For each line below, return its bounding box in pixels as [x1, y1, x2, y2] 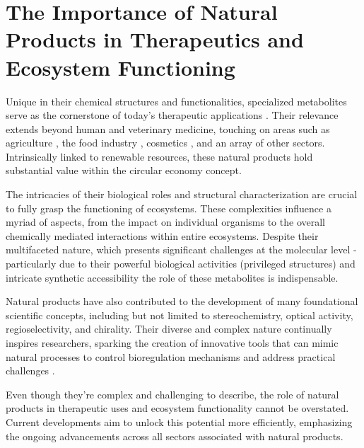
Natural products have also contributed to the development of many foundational [6, 294, 358, 309]
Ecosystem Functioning [6, 52, 235, 81]
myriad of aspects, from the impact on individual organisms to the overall [6, 214, 325, 229]
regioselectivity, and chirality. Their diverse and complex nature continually [6, 321, 332, 336]
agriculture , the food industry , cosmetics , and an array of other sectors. [6, 135, 325, 150]
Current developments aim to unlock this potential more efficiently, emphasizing [6, 414, 353, 429]
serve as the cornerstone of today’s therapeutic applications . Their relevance [6, 108, 339, 122]
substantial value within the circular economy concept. [6, 163, 242, 178]
